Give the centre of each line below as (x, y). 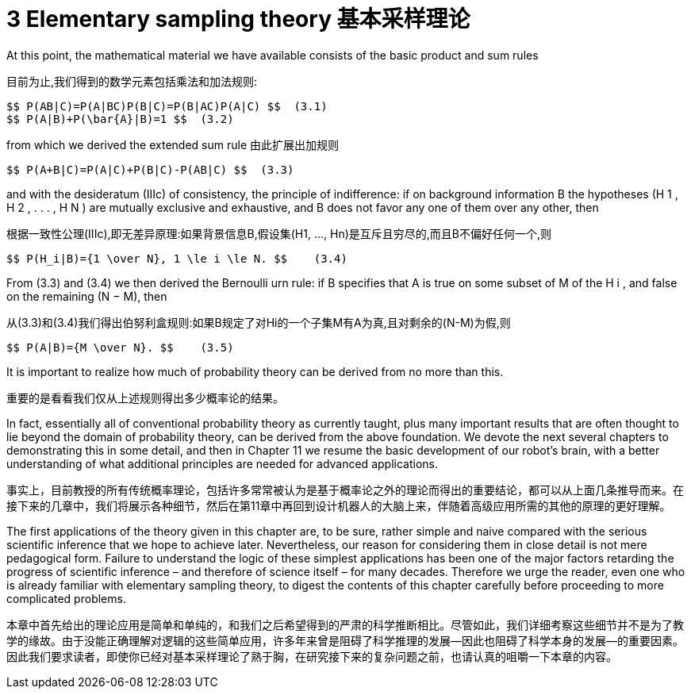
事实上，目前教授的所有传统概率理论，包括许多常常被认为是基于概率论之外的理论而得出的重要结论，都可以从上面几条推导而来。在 (345, 490)
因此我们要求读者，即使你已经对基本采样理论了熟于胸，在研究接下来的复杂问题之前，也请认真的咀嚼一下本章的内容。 (312, 656)
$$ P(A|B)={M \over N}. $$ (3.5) (120, 347)
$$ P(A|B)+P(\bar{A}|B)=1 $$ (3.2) (120, 119)
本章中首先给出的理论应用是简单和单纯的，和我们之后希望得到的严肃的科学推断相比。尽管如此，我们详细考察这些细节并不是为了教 (345, 624)
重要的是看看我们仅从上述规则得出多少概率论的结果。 (145, 397)
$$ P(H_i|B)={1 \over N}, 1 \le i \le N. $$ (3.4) (177, 258)
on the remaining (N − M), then (87, 296)
